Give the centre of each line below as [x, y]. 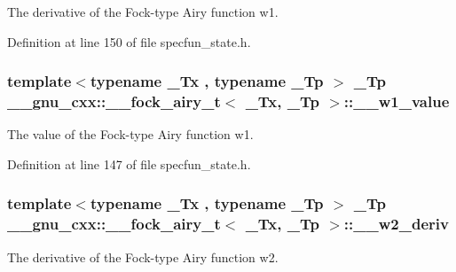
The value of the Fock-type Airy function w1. [130, 134]
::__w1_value [397, 101]
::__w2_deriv [396, 224]
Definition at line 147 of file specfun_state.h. [129, 163]
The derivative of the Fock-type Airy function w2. [143, 256]
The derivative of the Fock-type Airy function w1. [143, 12]
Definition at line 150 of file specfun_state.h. [129, 41]
